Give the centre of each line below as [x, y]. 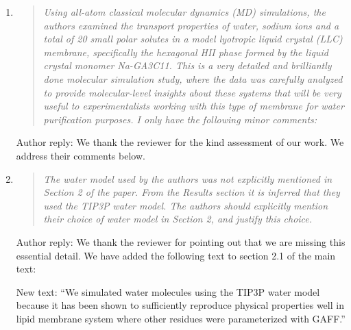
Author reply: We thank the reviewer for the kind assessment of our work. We [180, 142]
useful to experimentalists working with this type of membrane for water [194, 106]
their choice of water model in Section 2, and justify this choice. [178, 219]
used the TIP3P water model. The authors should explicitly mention [186, 205]
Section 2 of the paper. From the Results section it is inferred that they [192, 192]
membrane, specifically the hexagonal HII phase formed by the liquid [186, 52]
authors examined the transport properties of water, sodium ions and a [191, 25]
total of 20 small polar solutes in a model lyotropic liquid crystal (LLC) [193, 39]
